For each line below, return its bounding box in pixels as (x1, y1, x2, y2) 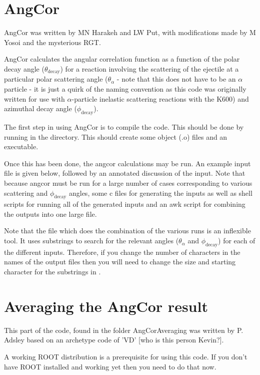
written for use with (4, 93, 65, 104)
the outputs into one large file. (4, 208, 97, 219)
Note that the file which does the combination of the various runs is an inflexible (4, 225, 251, 236)
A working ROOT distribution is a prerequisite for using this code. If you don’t (4, 351, 247, 361)
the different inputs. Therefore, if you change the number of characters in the (4, 246, 240, 257)
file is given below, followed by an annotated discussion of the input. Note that (4, 168, 245, 178)
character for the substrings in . (4, 266, 101, 277)
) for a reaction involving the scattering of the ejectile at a (60, 63, 239, 74)
